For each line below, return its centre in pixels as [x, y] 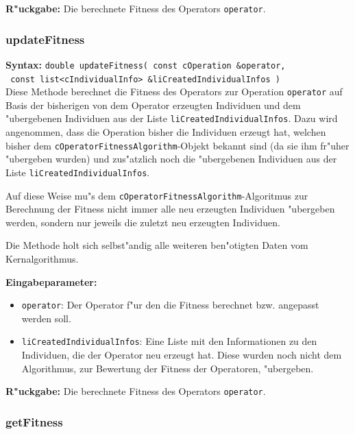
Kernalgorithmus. [42, 259]
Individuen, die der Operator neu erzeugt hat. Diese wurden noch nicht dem [182, 355]
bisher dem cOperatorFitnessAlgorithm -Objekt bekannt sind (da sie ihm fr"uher [177, 145]
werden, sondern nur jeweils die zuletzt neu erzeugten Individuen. [143, 222]
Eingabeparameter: [51, 281]
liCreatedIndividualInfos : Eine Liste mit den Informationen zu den [169, 341]
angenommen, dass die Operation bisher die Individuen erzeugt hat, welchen [166, 132]
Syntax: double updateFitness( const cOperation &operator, [146, 64]
